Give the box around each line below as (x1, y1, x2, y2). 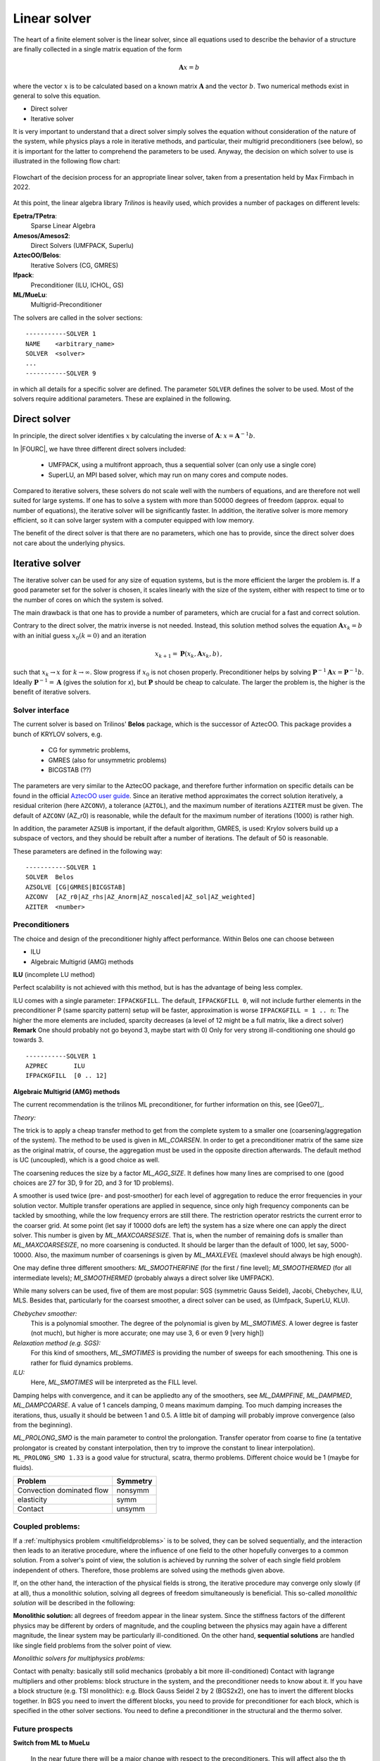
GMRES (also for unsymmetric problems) (48, 756, 167, 764)
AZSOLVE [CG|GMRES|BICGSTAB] (25, 883, 126, 891)
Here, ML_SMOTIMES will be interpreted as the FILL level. (30, 1378, 198, 1387)
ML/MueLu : (13, 290, 48, 299)
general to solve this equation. (13, 92, 101, 100)
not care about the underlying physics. (13, 539, 125, 547)
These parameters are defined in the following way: (13, 847, 163, 855)
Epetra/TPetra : (13, 211, 58, 220)
